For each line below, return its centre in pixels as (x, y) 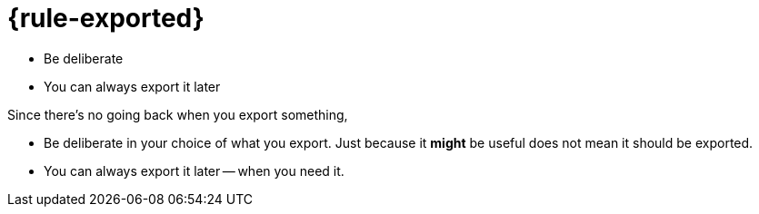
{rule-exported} (106, 18)
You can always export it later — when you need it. (194, 170)
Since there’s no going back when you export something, (178, 114)
